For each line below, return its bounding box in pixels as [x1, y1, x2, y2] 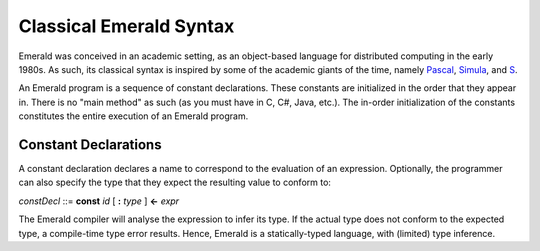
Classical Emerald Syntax [18, 15, 235, 37]
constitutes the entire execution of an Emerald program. [18, 110, 249, 122]
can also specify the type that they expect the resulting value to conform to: [18, 176, 332, 189]
